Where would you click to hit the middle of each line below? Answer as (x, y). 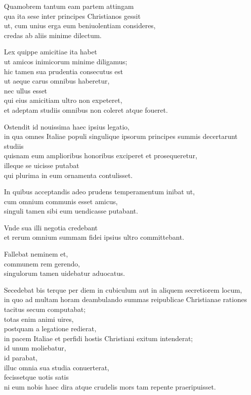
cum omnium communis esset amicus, (61, 201)
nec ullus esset (26, 90)
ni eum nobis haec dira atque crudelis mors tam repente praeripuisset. (110, 386)
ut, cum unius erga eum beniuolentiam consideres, (80, 25)
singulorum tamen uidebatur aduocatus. (64, 273)
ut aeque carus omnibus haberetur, (57, 81)
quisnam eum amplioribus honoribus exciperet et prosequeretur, (101, 155)
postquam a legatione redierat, (50, 329)
